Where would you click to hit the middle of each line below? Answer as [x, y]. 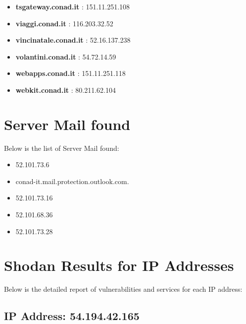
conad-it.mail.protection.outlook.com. [72, 181]
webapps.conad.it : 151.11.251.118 [71, 73]
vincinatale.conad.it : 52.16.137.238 [73, 40]
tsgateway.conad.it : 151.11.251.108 [73, 6]
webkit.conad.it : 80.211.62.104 [66, 90]
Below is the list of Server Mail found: [62, 148]
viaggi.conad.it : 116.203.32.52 [64, 23]
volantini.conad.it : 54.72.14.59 [66, 56]
